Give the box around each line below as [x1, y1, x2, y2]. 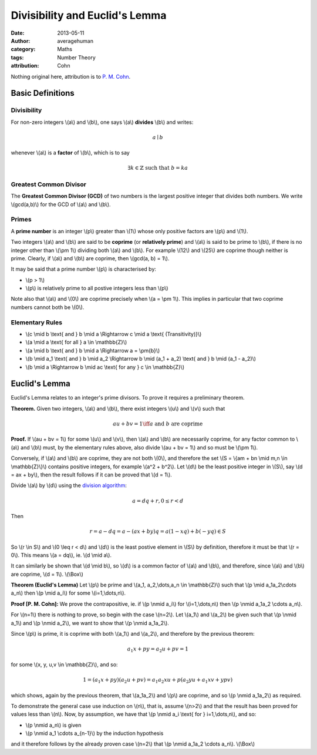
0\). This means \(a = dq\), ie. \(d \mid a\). [11, 551, 112, 558]
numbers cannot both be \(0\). [11, 303, 85, 311]
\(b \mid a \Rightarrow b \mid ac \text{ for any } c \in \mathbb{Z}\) [25, 363, 185, 370]
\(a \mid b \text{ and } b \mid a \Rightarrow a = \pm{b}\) [25, 347, 160, 354]
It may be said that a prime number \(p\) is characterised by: [11, 266, 157, 273]
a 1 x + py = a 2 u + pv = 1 [127, 646, 189, 654]
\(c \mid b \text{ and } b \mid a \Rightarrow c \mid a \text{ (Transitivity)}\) [25, 330, 202, 337]
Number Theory [57, 53, 96, 61]
